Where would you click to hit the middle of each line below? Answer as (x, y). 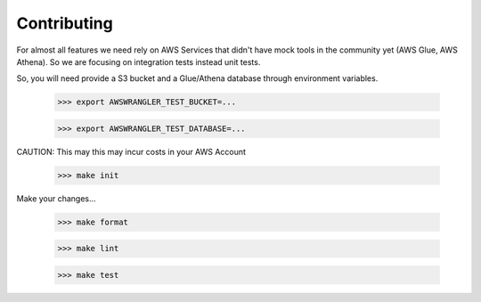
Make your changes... (57, 198)
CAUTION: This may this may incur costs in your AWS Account (131, 151)
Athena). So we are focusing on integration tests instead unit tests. (139, 61)
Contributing (65, 23)
